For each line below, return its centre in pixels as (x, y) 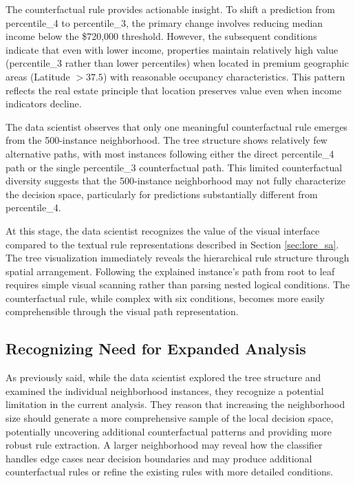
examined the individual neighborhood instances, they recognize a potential (165, 390)
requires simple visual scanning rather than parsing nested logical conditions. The (178, 285)
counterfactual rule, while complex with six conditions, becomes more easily (165, 298)
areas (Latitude (38, 76)
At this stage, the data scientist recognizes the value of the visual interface (163, 230)
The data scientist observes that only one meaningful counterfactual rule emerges (177, 126)
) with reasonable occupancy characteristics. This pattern (224, 76)
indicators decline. (44, 104)
